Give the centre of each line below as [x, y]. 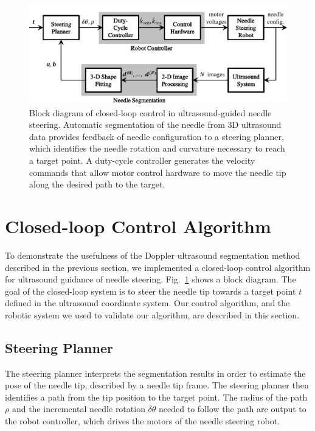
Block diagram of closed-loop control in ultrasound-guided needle [151, 112]
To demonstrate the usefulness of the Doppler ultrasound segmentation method [153, 255]
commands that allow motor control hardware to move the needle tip [158, 172]
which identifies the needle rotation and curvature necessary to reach [157, 148]
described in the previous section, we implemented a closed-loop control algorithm [158, 267]
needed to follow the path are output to [233, 409]
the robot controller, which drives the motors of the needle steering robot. [143, 421]
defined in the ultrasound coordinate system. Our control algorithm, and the [147, 303]
